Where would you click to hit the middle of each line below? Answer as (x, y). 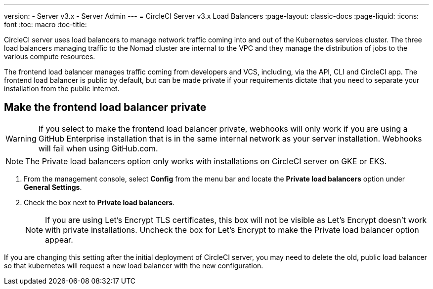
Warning (21, 138)
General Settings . (53, 187)
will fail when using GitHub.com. (98, 148)
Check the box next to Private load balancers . (99, 202)
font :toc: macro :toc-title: (45, 24)
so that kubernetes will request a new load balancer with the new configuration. (134, 265)
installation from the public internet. (62, 89)
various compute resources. (50, 56)
